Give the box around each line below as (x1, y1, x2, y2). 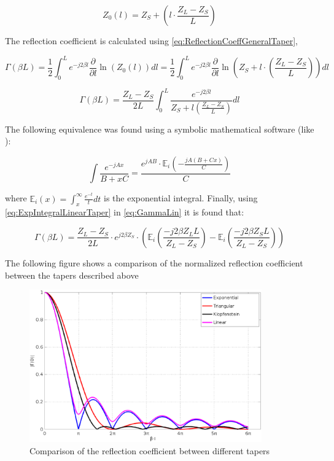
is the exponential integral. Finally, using (104, 192, 258, 204)
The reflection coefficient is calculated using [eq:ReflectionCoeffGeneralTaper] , (5, 34, 298, 47)
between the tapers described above (5, 268, 139, 281)
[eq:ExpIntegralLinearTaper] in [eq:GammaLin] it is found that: (5, 206, 244, 219)
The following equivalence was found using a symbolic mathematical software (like (5, 122, 314, 135)
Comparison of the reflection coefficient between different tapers (29, 444, 270, 457)
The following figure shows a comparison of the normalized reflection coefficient (5, 256, 303, 269)
